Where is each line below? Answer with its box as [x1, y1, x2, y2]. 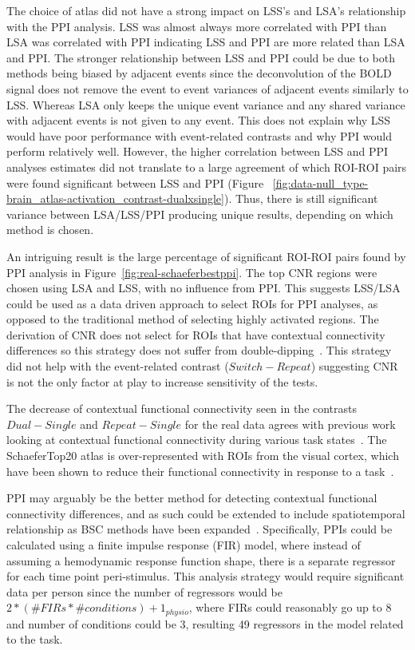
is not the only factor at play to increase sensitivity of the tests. [6, 373, 318, 390]
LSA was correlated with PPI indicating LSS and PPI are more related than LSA [6, 34, 405, 50]
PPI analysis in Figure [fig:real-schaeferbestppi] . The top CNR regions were [6, 264, 377, 280]
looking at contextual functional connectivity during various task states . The [6, 431, 387, 448]
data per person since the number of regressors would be [6, 583, 283, 600]
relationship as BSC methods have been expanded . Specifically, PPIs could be [6, 521, 393, 537]
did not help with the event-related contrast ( [6, 358, 229, 375]
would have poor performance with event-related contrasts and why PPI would [6, 127, 392, 144]
